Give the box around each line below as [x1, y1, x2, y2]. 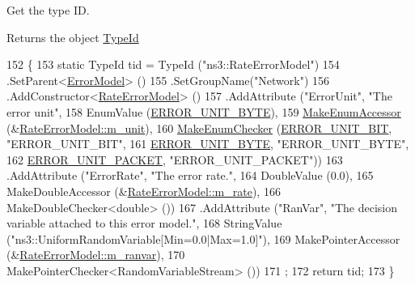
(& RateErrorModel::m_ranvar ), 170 [6, 246, 185, 263]
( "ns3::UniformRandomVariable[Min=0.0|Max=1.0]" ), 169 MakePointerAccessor [6, 230, 400, 247]
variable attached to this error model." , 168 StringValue [6, 215, 282, 232]
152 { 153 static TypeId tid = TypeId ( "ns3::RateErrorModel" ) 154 [6, 56, 340, 73]
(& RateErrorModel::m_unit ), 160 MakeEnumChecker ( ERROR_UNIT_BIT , [6, 119, 392, 136]
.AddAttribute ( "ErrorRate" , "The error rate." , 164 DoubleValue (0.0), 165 [6, 167, 374, 184]
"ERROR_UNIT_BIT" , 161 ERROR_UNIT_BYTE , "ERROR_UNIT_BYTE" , [6, 135, 409, 152]
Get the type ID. [6, 2, 90, 18]
